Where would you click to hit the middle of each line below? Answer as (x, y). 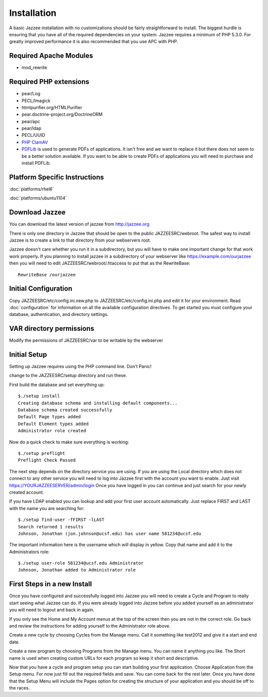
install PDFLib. (36, 163)
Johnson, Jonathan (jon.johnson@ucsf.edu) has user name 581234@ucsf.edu (110, 534)
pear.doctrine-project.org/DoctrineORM (62, 115)
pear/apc (31, 121)
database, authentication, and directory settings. (59, 315)
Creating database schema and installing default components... (98, 403)
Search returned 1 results (51, 527)
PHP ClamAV (35, 142)
